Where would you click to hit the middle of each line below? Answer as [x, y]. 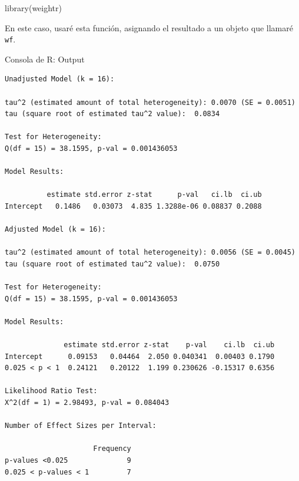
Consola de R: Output [45, 59]
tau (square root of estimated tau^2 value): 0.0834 [112, 114]
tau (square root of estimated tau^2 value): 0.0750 [112, 264]
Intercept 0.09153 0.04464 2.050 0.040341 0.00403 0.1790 [140, 356]
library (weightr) [33, 8]
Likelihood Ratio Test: [51, 391]
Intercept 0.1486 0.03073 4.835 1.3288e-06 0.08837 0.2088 [133, 206]
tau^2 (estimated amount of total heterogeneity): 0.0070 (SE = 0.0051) [150, 102]
